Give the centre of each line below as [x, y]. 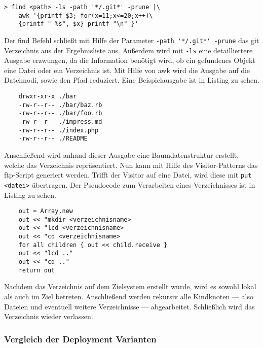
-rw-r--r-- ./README [53, 139]
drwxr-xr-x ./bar [48, 97]
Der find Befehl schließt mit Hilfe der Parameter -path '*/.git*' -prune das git [132, 40]
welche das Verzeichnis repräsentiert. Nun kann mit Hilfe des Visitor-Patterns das [131, 165]
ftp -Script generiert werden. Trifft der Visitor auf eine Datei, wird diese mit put [128, 175]
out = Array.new [46, 211]
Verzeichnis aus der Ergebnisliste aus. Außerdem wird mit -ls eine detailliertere [128, 50]
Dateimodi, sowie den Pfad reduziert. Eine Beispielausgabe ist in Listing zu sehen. [132, 80]
